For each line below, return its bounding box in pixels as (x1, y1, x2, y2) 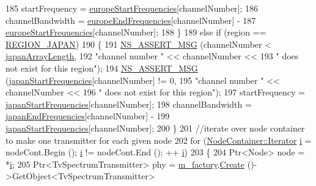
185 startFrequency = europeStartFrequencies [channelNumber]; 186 (6, 2, 259, 14)
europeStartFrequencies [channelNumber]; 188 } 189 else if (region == (6, 26, 266, 39)
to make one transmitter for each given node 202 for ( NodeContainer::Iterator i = (6, 133, 312, 146)
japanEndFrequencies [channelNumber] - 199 (6, 110, 170, 122)
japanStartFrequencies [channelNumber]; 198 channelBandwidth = (6, 97, 252, 110)
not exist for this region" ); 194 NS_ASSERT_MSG (6, 61, 198, 74)
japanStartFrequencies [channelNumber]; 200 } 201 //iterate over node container (6, 121, 305, 134)
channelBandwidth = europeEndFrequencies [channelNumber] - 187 (6, 13, 256, 26)
